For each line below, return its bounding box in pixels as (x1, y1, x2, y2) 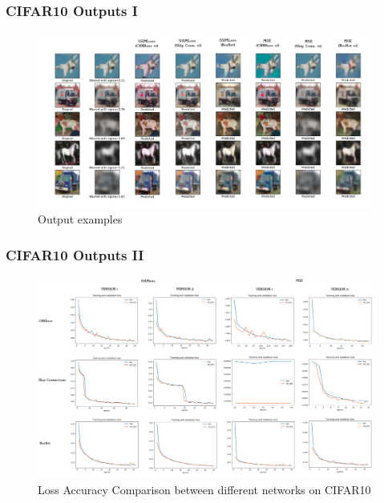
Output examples (38, 211, 123, 227)
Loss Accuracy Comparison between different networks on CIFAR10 (38, 481, 371, 497)
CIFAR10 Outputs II (6, 244, 144, 264)
